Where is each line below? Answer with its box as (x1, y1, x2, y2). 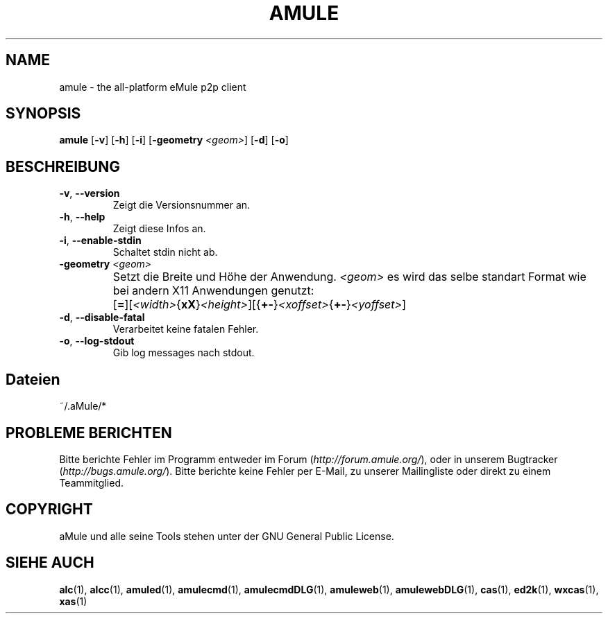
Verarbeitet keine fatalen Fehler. (112, 323, 259, 335)
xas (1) (59, 595, 87, 607)
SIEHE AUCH (6, 554, 94, 572)
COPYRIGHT (6, 500, 93, 518)
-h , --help (59, 211, 105, 223)
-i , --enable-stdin (59, 234, 142, 247)
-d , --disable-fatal (59, 311, 145, 324)
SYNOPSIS (6, 105, 81, 123)
